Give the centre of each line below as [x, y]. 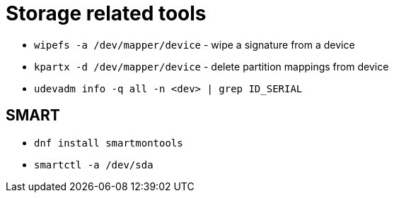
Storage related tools [106, 13]
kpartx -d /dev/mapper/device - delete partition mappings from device [212, 66]
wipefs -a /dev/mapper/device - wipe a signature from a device [195, 44]
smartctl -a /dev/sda [94, 165]
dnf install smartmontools [109, 143]
